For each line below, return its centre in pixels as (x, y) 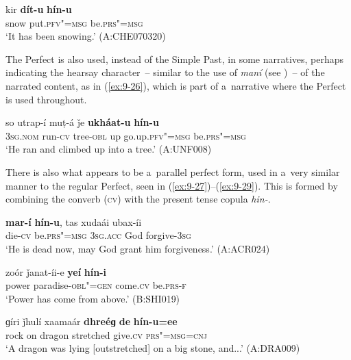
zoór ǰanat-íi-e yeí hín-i (56, 271)
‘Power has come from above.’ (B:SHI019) (93, 298)
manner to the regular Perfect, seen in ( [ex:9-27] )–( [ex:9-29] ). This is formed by (172, 185)
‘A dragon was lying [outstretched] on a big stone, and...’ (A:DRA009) (153, 348)
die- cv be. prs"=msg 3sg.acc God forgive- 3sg (98, 235)
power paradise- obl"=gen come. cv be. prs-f (96, 285)
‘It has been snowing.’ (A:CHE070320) (86, 36)
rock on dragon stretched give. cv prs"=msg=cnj (106, 334)
